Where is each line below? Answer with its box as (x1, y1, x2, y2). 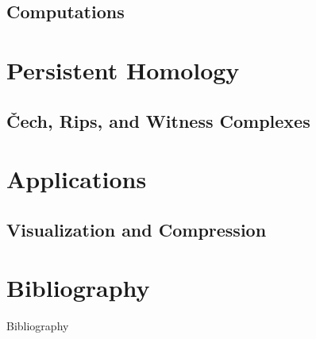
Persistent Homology (6, 53, 240, 86)
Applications (6, 163, 147, 195)
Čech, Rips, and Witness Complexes (6, 108, 310, 133)
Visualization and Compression (6, 217, 267, 241)
